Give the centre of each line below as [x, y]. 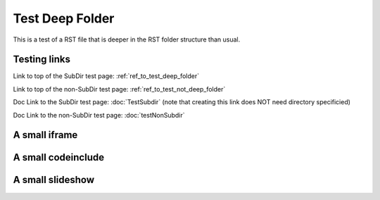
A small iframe [45, 135]
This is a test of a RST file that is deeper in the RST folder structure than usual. [127, 39]
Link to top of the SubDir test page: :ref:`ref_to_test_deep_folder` [106, 76]
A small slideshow [54, 180]
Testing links [42, 60]
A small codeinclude [59, 157]
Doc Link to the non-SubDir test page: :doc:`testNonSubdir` [99, 115]
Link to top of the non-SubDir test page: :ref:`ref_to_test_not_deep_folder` [119, 89]
